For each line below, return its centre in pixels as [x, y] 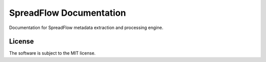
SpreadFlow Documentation [67, 13]
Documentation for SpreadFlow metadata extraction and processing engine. [86, 28]
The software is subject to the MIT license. [52, 53]
